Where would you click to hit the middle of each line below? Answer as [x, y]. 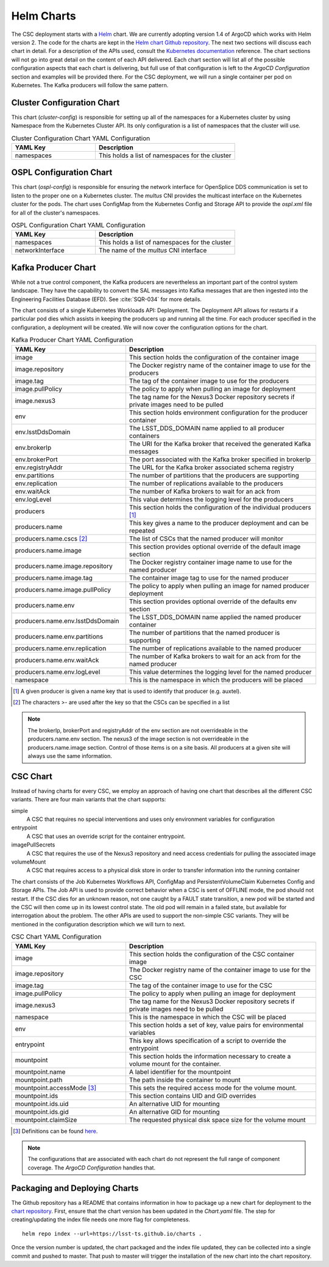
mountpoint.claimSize [46, 1120]
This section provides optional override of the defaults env [213, 602]
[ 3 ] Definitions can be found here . [55, 1131]
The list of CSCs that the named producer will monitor [206, 538]
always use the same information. [70, 756]
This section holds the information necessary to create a [210, 1056]
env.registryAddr [39, 467]
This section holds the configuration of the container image [214, 357]
